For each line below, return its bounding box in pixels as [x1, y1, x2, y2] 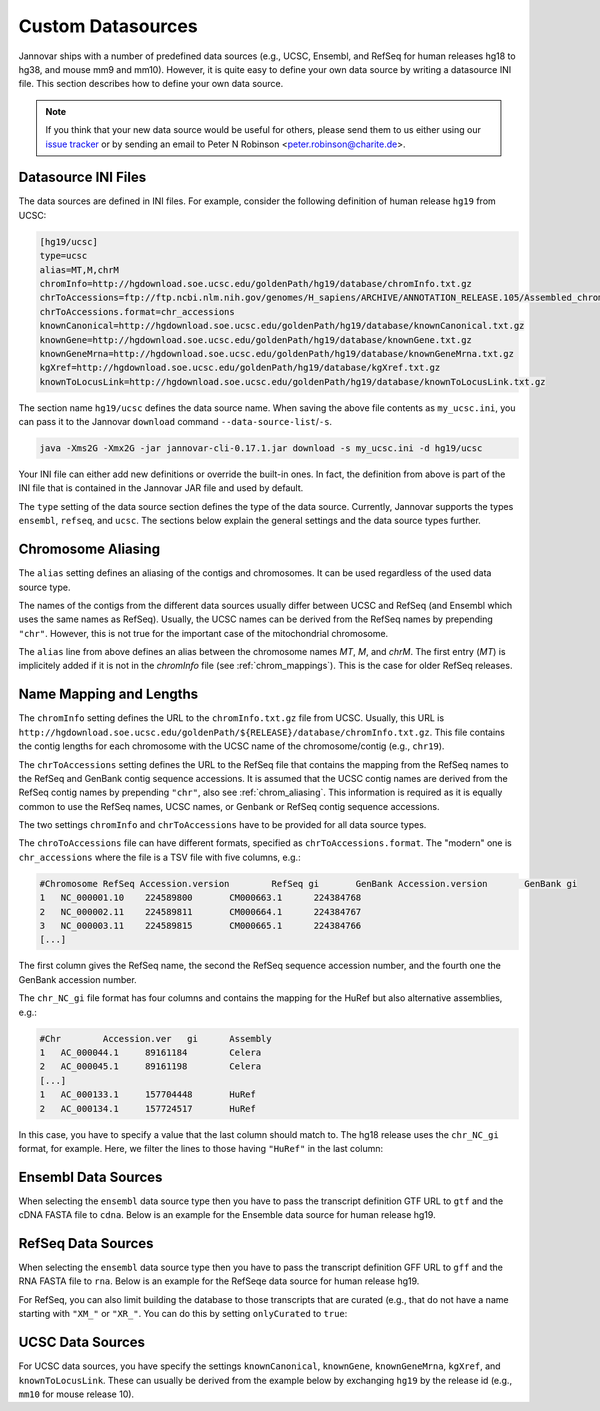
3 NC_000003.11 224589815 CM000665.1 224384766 [39, 920, 362, 932]
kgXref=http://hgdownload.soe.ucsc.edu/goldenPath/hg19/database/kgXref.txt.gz [39, 362, 441, 374]
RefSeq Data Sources [18, 1235, 154, 1252]
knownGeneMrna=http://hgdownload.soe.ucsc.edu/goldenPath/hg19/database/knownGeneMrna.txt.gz [39, 348, 515, 359]
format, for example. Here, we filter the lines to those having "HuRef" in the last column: [18, 1142, 384, 1154]
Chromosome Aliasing [18, 541, 160, 558]
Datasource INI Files [18, 169, 147, 186]
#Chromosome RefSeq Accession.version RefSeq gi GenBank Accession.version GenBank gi [39, 878, 578, 889]
